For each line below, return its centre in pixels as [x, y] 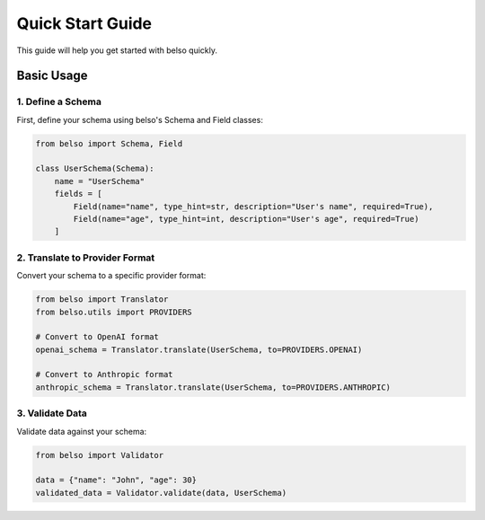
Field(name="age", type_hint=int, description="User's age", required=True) [246, 219]
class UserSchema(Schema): [95, 169]
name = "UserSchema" [100, 181]
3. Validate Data [52, 413]
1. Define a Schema [59, 101]
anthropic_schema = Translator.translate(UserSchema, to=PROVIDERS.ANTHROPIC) [213, 387]
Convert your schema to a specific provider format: [111, 276]
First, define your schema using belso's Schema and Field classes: [140, 119]
